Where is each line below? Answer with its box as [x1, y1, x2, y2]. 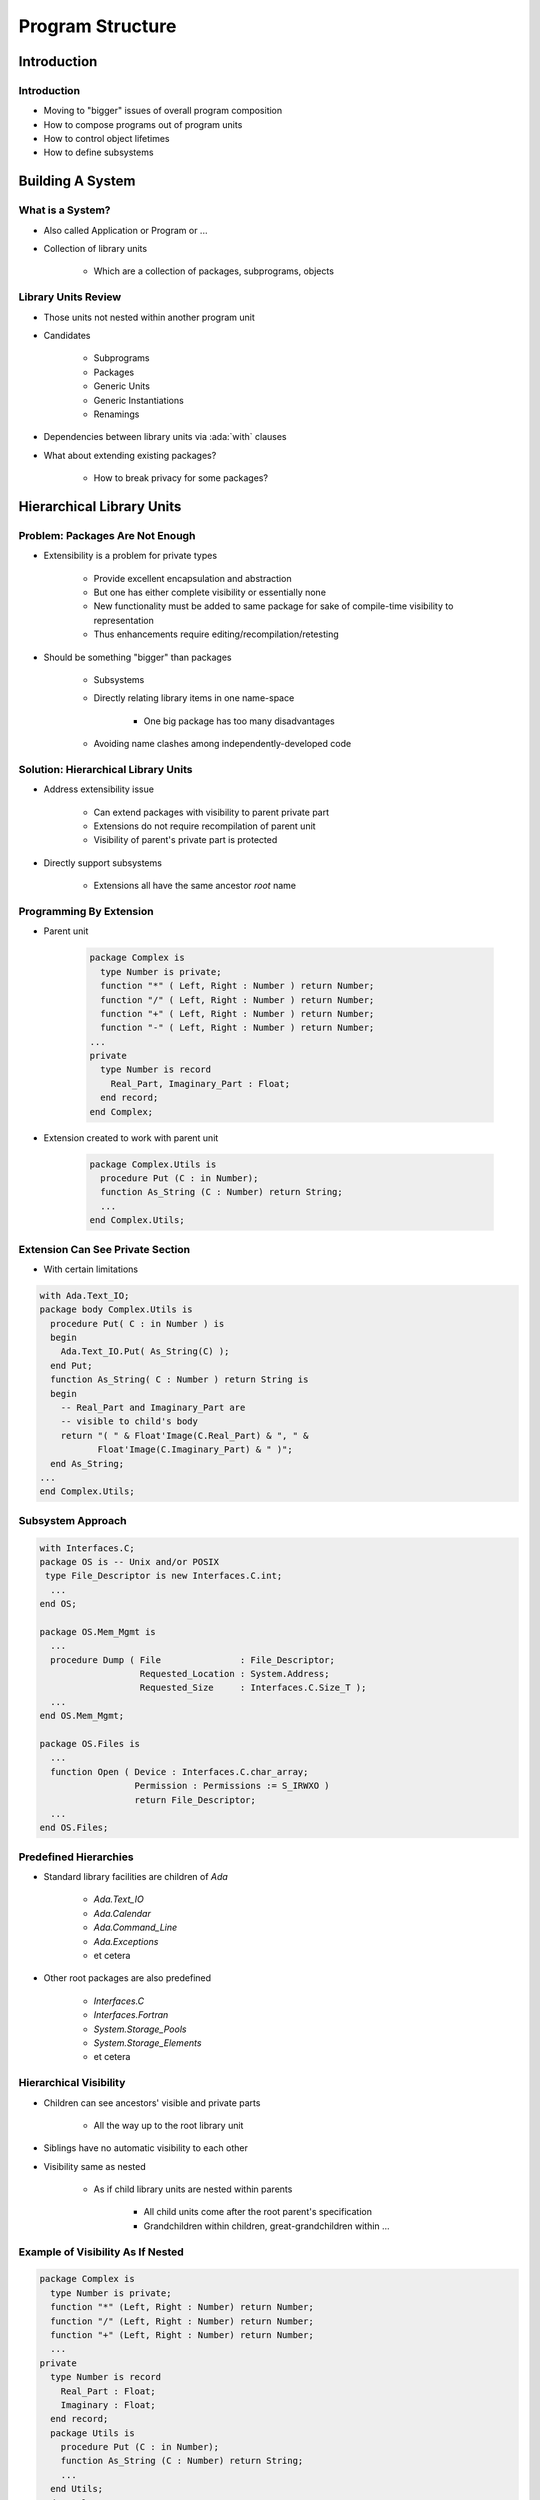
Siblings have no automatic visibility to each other [43, 2142, 249, 2154]
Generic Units [93, 380, 150, 392]
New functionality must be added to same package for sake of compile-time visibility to [93, 600, 454, 612]
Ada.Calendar [93, 1907, 152, 1919]
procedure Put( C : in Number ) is [50, 1318, 225, 1329]
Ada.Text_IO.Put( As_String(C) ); [60, 1346, 230, 1357]
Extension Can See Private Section [18, 1242, 190, 1256]
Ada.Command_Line [93, 1921, 178, 1934]
